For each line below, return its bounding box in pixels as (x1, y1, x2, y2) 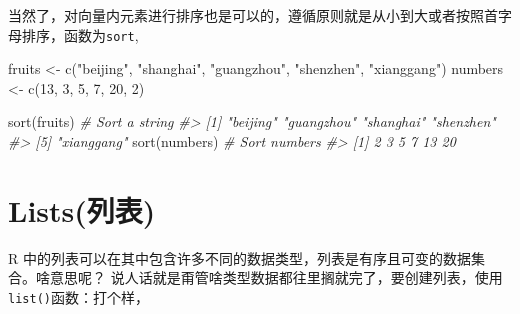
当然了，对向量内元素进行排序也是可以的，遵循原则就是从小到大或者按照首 (8, 5, 498, 25)
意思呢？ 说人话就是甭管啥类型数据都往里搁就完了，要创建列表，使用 (49, 267, 503, 288)
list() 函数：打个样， (8, 286, 149, 307)
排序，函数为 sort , (21, 24, 139, 45)
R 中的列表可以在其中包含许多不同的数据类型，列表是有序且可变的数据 (8, 247, 471, 268)
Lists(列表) (8, 189, 156, 230)
